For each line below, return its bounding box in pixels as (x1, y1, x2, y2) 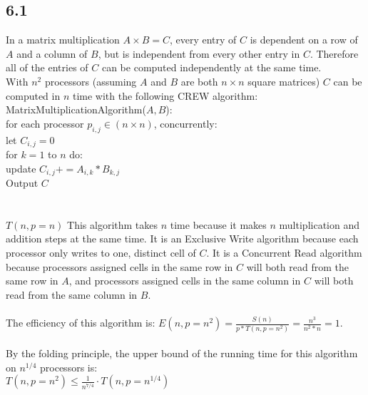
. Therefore (310, 46, 359, 61)
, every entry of (169, 32, 237, 47)
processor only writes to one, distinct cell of (6, 245, 196, 260)
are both (180, 73, 218, 88)
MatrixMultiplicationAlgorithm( (6, 102, 146, 117)
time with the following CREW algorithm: (72, 88, 258, 103)
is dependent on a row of (250, 32, 358, 47)
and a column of (16, 46, 88, 61)
